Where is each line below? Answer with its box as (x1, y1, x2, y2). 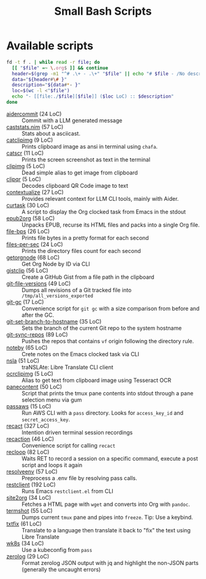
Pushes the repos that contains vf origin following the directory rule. (21, 337, 194, 344)
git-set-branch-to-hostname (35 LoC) (6, 317, 102, 325)
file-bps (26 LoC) (6, 227, 50, 235)
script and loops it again (21, 461, 83, 468)
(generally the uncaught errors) (21, 565, 101, 573)
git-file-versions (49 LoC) (6, 279, 71, 287)
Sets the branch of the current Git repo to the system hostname (21, 324, 182, 332)
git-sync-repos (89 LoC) (6, 330, 69, 338)
